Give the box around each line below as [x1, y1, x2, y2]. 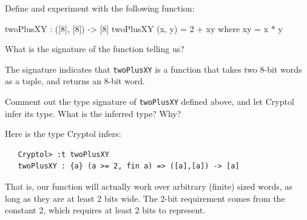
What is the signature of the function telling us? [5, 42, 184, 55]
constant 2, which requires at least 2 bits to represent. [5, 204, 206, 216]
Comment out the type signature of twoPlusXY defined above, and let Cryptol [5, 95, 294, 108]
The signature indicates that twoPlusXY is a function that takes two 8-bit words [5, 62, 302, 75]
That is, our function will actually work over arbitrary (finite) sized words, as [5, 180, 292, 193]
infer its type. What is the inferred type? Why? [5, 107, 181, 119]
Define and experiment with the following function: [5, 2, 195, 14]
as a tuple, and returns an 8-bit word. [5, 75, 145, 87]
